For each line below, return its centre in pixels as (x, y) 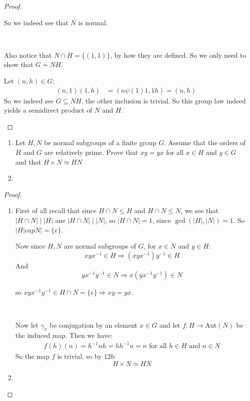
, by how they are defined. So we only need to (178, 55)
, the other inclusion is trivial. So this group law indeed (164, 100)
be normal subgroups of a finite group (100, 142)
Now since (30, 246)
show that (19, 64)
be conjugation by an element (94, 325)
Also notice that (28, 55)
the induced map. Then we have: (64, 335)
